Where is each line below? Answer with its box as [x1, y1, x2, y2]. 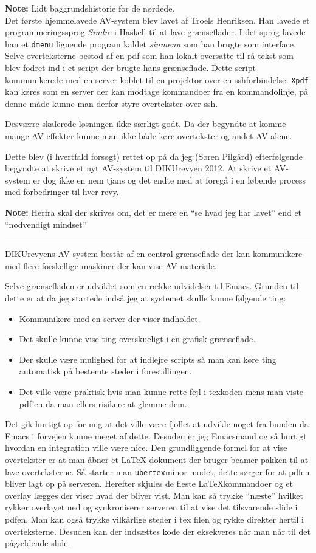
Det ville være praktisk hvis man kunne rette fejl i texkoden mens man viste [19, 385, 304, 397]
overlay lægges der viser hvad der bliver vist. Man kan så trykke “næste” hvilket [5, 489, 303, 501]
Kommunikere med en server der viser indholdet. [19, 312, 201, 325]
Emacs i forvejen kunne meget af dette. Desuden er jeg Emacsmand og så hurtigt [5, 429, 307, 442]
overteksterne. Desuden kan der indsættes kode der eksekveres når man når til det [5, 524, 311, 537]
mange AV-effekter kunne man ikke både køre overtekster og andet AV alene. [5, 129, 292, 142]
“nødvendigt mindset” [5, 218, 87, 230]
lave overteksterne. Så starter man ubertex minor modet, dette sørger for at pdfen [5, 465, 310, 478]
